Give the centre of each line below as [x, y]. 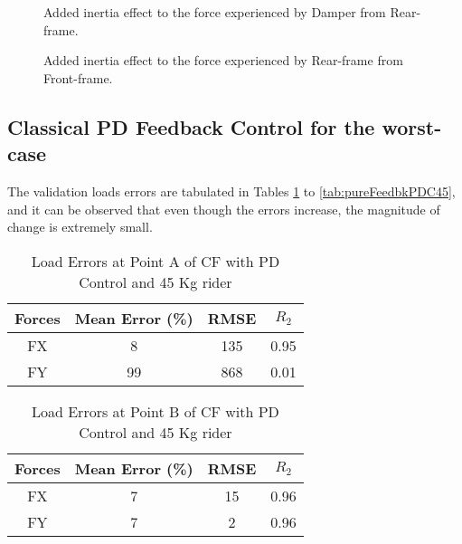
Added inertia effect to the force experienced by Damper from [215, 12]
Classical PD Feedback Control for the [191, 126]
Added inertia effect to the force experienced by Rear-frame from [223, 60]
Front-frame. [78, 77]
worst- [412, 126]
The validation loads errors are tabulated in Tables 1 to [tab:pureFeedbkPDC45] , [231, 191]
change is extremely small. [80, 227]
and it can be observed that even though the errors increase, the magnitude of [224, 209]
